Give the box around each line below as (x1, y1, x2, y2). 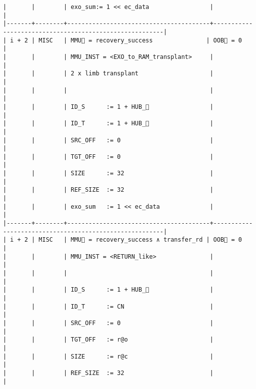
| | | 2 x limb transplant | (3, 70, 214, 77)
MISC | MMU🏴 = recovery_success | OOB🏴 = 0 (38, 36, 242, 44)
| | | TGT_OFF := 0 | (3, 153, 214, 160)
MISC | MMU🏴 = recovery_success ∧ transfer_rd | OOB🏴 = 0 (38, 236, 242, 244)
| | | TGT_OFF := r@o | (3, 336, 214, 344)
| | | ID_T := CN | (3, 303, 214, 310)
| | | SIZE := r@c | (3, 353, 214, 360)
